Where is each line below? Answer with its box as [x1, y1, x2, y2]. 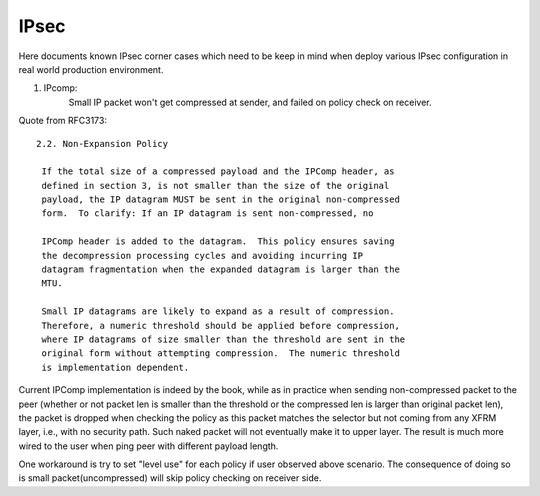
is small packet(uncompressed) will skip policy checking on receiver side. [18, 472, 322, 484]
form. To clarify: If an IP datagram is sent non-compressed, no [41, 208, 374, 219]
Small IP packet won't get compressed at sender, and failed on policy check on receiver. [68, 96, 432, 108]
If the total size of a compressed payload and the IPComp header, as [41, 166, 395, 177]
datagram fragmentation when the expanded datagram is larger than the [41, 264, 400, 275]
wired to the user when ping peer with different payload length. [18, 440, 279, 452]
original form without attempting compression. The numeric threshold [41, 348, 400, 359]
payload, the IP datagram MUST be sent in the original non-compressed [41, 194, 400, 205]
